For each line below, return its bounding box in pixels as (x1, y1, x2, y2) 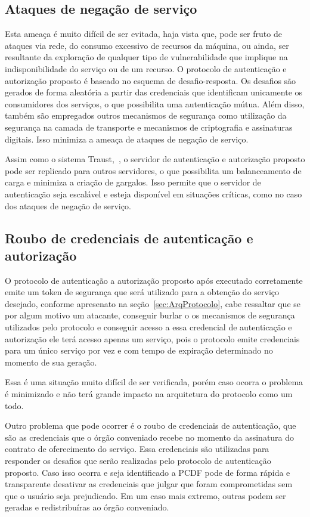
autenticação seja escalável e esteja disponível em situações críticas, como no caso (5, 187, 302, 200)
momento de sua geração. (5, 355, 97, 368)
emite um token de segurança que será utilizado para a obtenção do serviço (5, 286, 280, 298)
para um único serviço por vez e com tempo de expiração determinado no (5, 344, 273, 357)
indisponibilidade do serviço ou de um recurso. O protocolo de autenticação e (5, 62, 287, 75)
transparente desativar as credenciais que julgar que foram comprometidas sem (5, 478, 293, 490)
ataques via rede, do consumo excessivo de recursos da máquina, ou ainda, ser (5, 39, 289, 51)
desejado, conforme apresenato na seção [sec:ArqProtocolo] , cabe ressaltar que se (5, 297, 300, 309)
